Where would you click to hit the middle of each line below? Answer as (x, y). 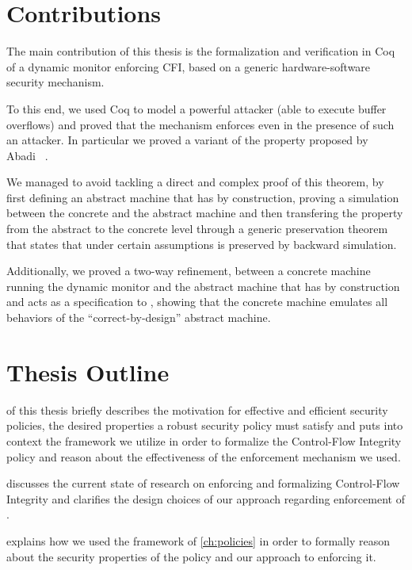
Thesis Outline (88, 371)
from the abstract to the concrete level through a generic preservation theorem (197, 229)
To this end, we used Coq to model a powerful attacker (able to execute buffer (196, 108)
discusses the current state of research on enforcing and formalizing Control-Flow (203, 483)
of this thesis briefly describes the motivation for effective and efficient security (197, 409)
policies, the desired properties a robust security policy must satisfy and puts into (205, 425)
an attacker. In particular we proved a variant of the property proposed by (187, 140)
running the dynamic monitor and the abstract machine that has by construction (203, 286)
